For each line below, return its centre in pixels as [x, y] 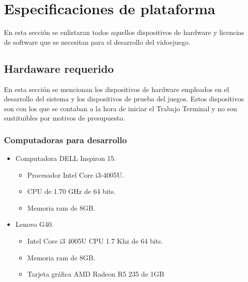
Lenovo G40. [34, 224]
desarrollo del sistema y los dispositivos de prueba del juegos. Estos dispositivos [124, 99]
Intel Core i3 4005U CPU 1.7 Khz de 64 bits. [95, 241]
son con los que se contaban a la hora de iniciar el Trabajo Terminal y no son [121, 108]
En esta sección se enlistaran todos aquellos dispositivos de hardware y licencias [124, 32]
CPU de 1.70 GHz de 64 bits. [71, 191]
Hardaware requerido [59, 68]
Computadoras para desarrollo [65, 140]
